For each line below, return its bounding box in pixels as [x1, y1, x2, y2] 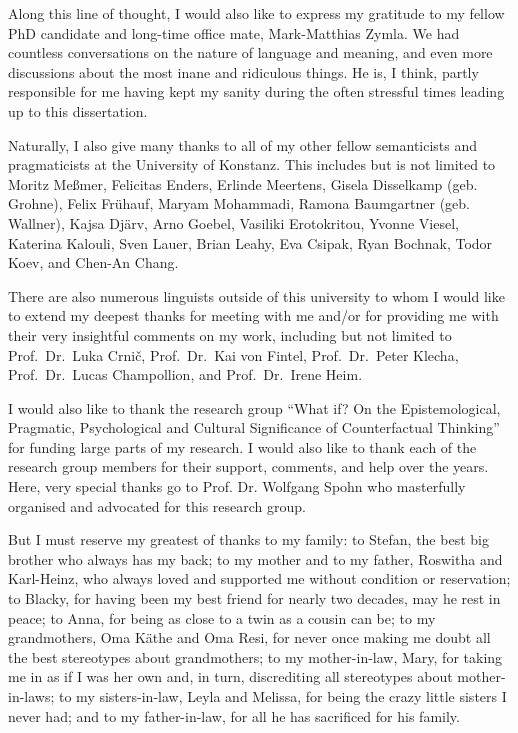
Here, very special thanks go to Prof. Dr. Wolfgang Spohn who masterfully [8, 476, 466, 497]
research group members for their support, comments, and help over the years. [8, 456, 489, 477]
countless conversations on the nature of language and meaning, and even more [8, 42, 493, 63]
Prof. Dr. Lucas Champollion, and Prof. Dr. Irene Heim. [8, 364, 363, 385]
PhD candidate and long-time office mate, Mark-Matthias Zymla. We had [8, 22, 460, 43]
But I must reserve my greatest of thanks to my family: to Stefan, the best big [8, 529, 489, 550]
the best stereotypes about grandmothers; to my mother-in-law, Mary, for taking [8, 646, 503, 667]
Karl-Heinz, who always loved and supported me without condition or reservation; [8, 568, 511, 589]
